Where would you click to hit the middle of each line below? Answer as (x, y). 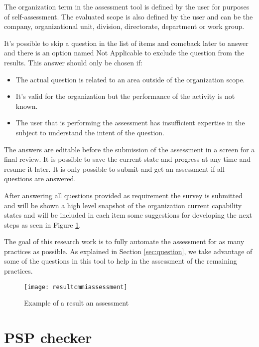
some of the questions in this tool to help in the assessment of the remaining (121, 261)
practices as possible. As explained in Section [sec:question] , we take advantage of (128, 251)
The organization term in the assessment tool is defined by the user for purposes (127, 6)
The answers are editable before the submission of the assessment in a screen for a (129, 149)
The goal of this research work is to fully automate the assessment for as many (124, 241)
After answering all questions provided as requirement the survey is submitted (123, 195)
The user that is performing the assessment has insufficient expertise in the (130, 123)
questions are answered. (40, 178)
